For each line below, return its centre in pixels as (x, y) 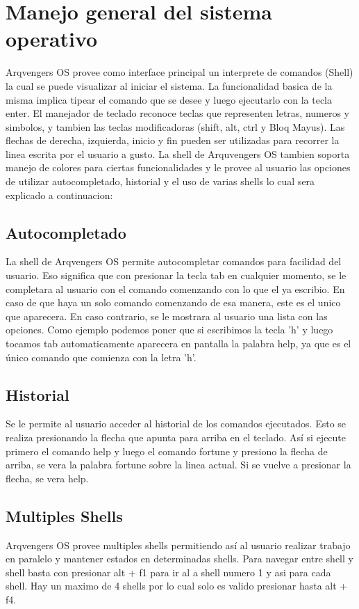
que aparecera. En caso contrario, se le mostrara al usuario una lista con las (167, 316)
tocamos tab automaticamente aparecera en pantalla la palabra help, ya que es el (178, 343)
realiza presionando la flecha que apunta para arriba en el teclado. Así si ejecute (176, 437)
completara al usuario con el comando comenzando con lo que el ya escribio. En (175, 288)
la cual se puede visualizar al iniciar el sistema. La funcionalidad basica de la (169, 85)
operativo (52, 39)
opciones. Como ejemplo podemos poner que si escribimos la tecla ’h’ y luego (169, 330)
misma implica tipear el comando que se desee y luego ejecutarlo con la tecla (169, 99)
